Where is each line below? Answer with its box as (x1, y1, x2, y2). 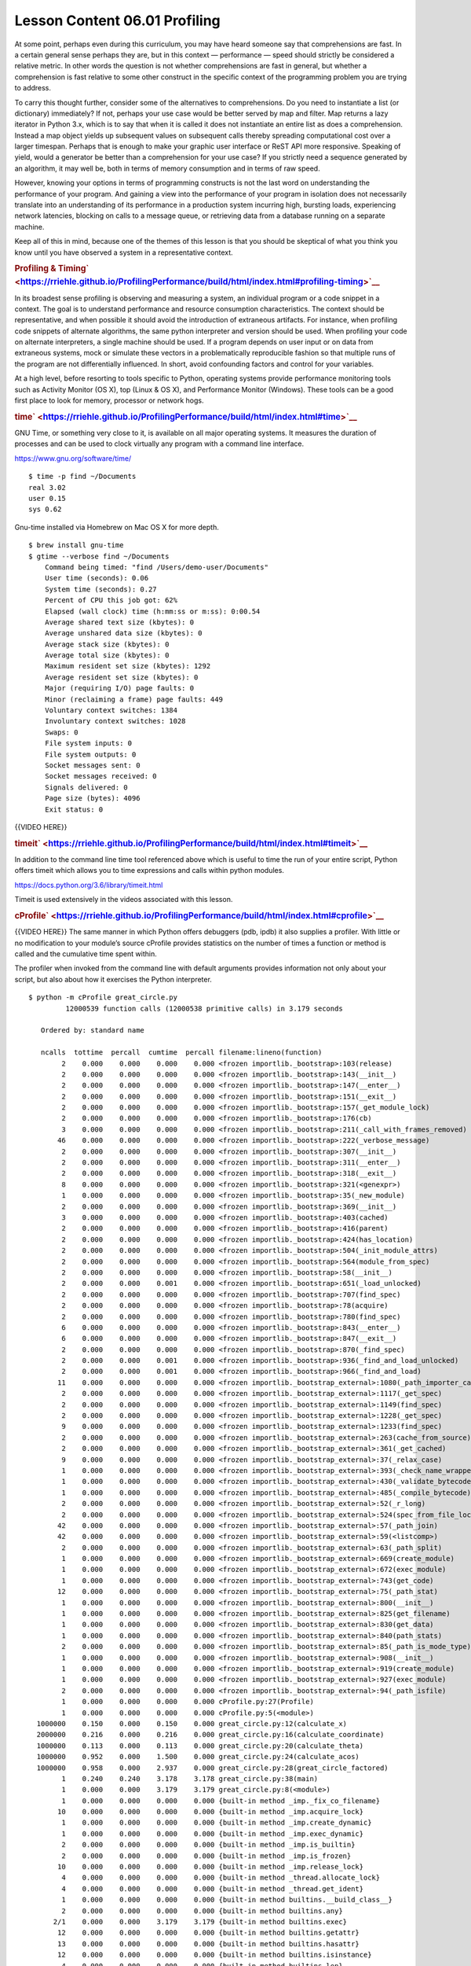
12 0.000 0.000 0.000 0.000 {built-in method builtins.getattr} (57, 1928, 360, 1938)
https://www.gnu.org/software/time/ (14, 453, 132, 463)
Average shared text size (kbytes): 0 (44, 617, 195, 627)
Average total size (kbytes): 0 (44, 651, 170, 660)
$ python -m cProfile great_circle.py (28, 993, 178, 1002)
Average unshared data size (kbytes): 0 (44, 629, 203, 638)
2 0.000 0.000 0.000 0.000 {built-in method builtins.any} (61, 1906, 343, 1915)
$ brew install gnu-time (28, 541, 124, 550)
